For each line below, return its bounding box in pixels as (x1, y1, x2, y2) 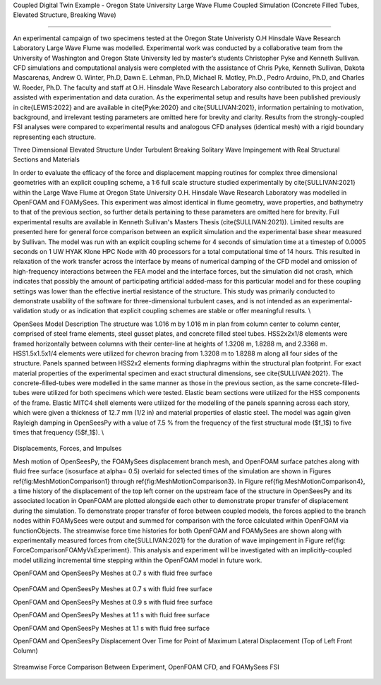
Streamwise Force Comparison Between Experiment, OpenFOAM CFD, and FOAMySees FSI (13, 662, 279, 671)
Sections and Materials (13, 155, 80, 164)
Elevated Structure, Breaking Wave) (13, 11, 116, 19)
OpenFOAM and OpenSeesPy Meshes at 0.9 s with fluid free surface (13, 598, 213, 606)
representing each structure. (13, 133, 97, 141)
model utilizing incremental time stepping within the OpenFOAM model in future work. (13, 556, 262, 564)
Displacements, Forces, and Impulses (13, 444, 122, 453)
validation (13, 307, 42, 315)
